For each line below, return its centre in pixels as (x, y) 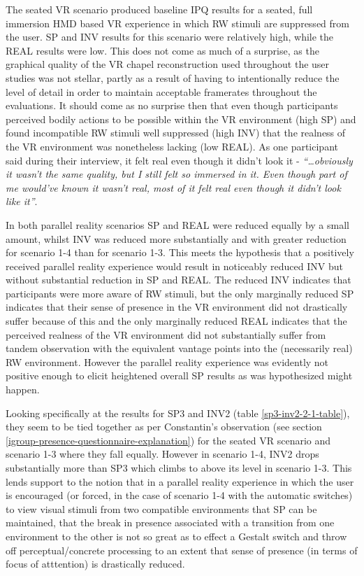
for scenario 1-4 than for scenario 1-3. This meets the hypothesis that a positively (180, 252)
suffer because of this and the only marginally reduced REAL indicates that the (176, 321)
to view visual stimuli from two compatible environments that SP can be (161, 508)
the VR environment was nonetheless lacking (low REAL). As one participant (172, 146)
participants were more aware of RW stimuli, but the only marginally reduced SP (180, 293)
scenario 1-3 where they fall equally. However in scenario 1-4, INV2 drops (162, 454)
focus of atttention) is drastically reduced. (95, 564)
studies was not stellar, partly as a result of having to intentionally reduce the (173, 77)
